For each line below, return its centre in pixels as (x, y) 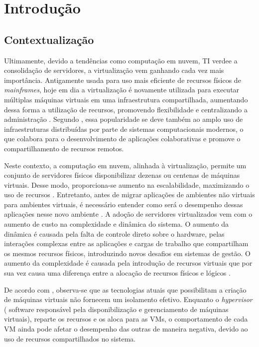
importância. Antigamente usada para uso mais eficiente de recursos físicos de (123, 80)
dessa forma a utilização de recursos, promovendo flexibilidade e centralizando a (126, 109)
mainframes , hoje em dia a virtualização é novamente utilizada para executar (122, 90)
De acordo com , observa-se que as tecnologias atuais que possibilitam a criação (125, 289)
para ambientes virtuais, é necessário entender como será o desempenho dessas (124, 204)
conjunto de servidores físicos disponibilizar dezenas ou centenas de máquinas (122, 175)
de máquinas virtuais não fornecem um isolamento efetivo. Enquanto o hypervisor (128, 299)
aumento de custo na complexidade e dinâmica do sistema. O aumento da (116, 224)
